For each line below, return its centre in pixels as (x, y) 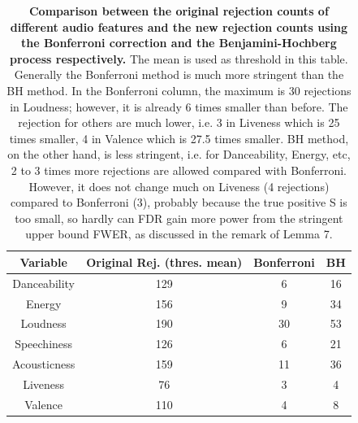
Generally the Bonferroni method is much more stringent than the (179, 74)
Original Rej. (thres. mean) (164, 262)
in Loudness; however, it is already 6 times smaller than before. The (179, 106)
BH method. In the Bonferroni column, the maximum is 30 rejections (179, 90)
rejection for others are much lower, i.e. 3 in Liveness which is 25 (179, 122)
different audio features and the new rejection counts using (179, 26)
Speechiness (44, 344)
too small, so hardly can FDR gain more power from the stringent (179, 218)
